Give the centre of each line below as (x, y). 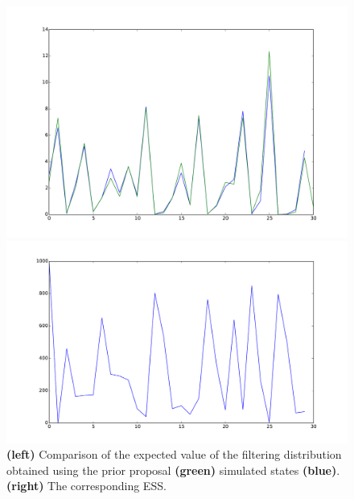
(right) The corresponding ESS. (86, 486)
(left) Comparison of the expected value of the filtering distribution (174, 454)
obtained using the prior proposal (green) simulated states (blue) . (173, 470)
